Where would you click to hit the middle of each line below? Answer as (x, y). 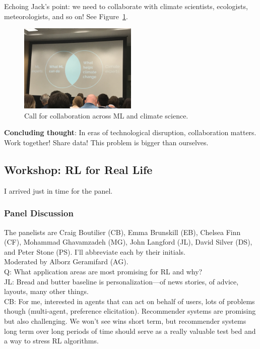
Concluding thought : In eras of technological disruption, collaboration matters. (130, 132)
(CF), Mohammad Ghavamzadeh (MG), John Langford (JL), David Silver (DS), (128, 242)
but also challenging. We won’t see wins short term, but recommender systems (125, 321)
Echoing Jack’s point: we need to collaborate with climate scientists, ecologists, (126, 6)
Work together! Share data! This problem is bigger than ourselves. (106, 142)
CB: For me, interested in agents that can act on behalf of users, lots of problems (129, 301)
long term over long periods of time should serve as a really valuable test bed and (130, 331)
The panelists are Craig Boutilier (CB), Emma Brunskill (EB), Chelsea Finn (122, 232)
